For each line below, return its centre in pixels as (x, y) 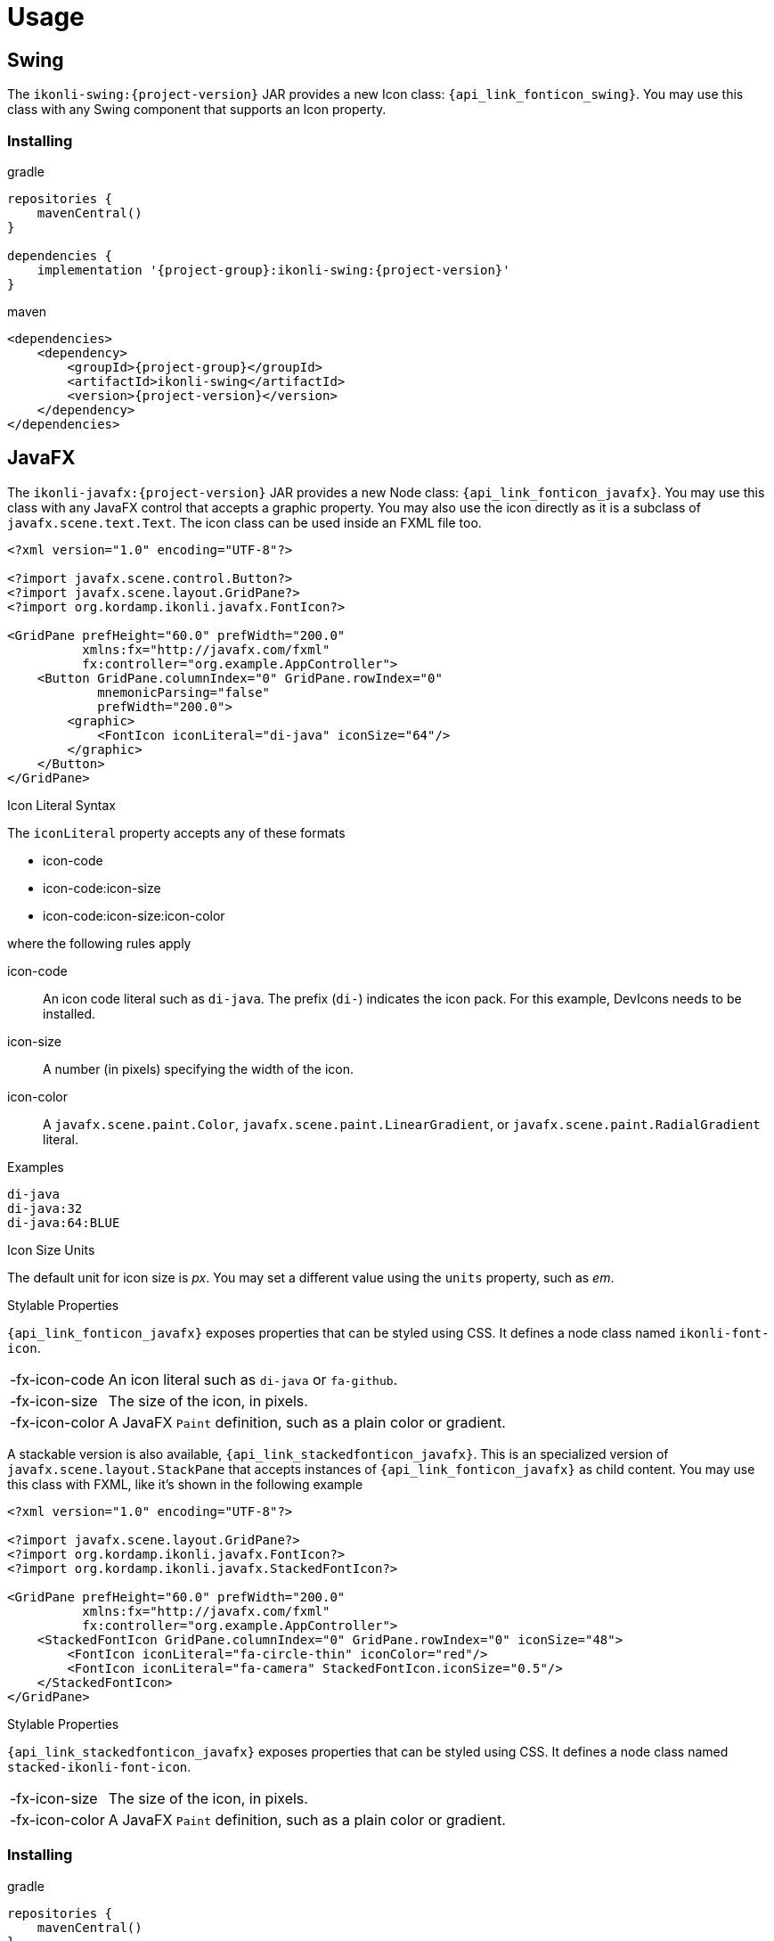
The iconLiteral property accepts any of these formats (176, 832)
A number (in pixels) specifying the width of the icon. (199, 1069)
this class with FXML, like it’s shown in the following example (185, 1484)
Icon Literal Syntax (62, 805)
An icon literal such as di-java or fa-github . (253, 1379)
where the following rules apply (99, 943)
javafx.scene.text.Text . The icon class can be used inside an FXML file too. (244, 522)
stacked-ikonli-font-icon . (99, 1766)
